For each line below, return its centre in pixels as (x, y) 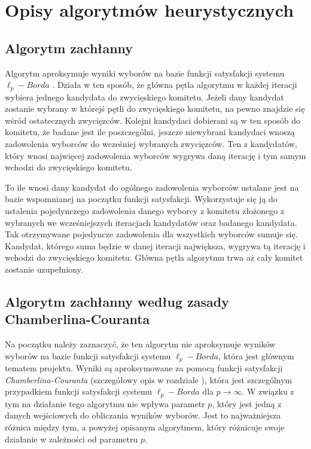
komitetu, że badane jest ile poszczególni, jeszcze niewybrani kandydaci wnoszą (150, 132)
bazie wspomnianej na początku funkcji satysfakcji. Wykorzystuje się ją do (141, 199)
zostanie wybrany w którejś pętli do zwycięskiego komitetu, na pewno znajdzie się (155, 109)
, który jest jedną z (247, 403)
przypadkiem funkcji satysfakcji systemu (79, 391)
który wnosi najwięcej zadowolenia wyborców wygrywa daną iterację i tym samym (155, 155)
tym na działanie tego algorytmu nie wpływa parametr (105, 403)
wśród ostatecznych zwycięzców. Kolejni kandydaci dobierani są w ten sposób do (153, 120)
